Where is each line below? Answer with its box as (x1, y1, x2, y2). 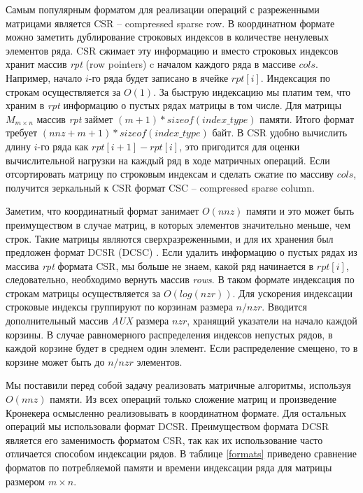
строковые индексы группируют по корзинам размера (6, 299, 233, 314)
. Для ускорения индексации (232, 285, 353, 300)
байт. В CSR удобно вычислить (212, 125, 348, 140)
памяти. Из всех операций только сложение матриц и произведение (50, 392, 336, 406)
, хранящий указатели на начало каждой (187, 313, 357, 328)
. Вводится (262, 299, 307, 314)
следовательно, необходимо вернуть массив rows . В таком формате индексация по (6, 272, 355, 287)
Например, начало (6, 70, 83, 85)
